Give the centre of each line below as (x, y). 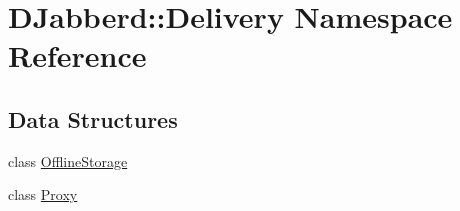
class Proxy (43, 194)
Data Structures (93, 118)
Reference (77, 55)
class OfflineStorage (68, 160)
